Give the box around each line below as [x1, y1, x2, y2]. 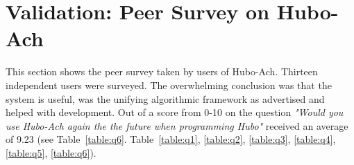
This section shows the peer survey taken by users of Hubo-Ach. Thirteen [6, 64, 318, 79]
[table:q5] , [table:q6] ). [6, 145, 96, 159]
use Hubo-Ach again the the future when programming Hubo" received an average [6, 118, 348, 133]
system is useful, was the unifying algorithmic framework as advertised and [6, 91, 325, 106]
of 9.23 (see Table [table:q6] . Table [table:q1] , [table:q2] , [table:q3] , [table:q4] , [6, 132, 336, 146]
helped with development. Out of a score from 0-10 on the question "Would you [6, 105, 344, 119]
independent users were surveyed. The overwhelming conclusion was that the [6, 77, 332, 92]
